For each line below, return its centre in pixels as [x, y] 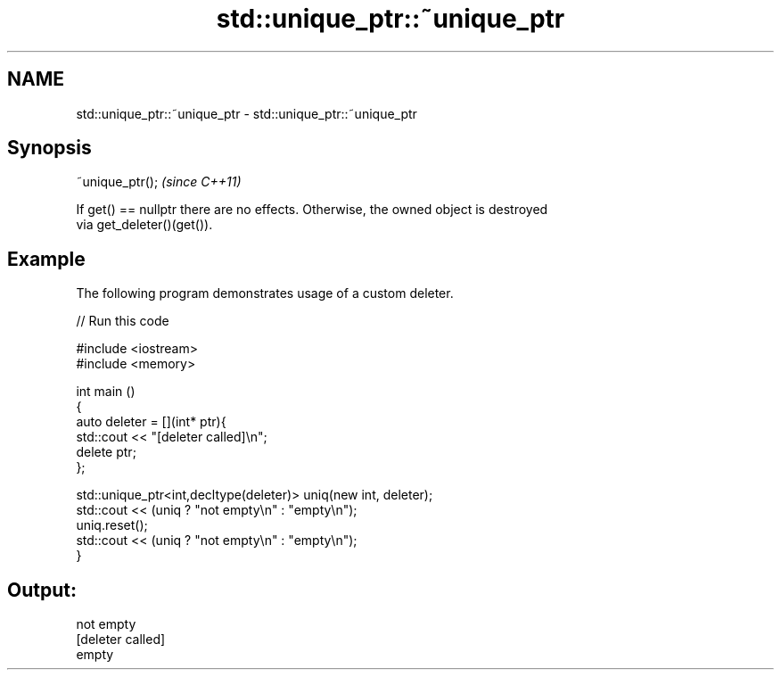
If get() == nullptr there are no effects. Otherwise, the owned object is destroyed [312, 210]
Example [46, 259]
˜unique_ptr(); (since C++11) [159, 182]
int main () [106, 392]
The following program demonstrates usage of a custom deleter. [265, 293]
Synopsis [49, 148]
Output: [42, 590]
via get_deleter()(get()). [144, 225]
